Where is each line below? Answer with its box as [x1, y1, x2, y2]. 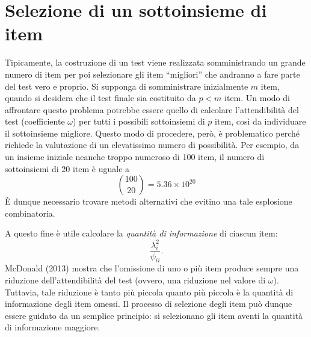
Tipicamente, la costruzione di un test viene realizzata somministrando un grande [5, 56, 306, 69]
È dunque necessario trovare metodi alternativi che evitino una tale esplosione [5, 195, 292, 208]
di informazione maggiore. [5, 321, 100, 333]
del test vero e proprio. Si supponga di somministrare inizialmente [5, 79, 248, 92]
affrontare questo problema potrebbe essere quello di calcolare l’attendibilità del [5, 103, 299, 116]
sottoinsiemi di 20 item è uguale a [5, 162, 130, 175]
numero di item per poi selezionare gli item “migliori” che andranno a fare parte [5, 67, 300, 80]
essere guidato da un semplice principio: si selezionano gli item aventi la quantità [5, 309, 303, 321]
